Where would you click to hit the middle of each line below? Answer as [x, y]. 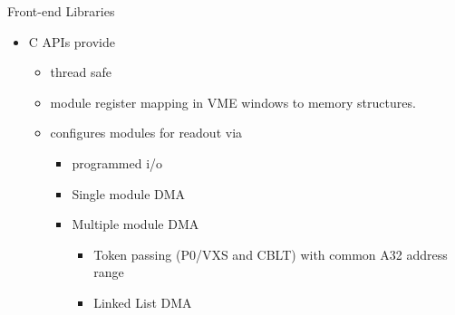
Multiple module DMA [136, 224]
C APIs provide [72, 41]
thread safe [81, 72]
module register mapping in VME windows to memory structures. [233, 102]
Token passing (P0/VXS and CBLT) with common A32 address [271, 254]
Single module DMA [129, 193]
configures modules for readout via [146, 133]
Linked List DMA [143, 302]
